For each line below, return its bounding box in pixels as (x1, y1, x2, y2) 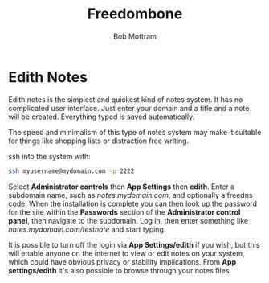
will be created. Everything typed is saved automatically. (8, 112, 195, 121)
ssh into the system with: (8, 151, 91, 161)
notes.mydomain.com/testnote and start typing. (8, 224, 166, 234)
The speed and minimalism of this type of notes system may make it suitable (8, 127, 262, 137)
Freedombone (87, 5, 183, 23)
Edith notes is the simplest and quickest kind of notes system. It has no (8, 94, 243, 105)
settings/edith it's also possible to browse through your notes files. (8, 265, 231, 275)
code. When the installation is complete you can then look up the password (8, 199, 258, 208)
